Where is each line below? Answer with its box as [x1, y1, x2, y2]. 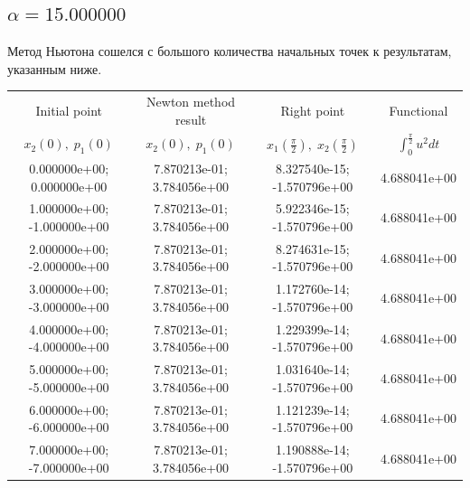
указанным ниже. [7, 59, 102, 78]
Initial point [35, 100, 102, 119]
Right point [280, 100, 345, 119]
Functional [389, 100, 448, 119]
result [174, 109, 207, 128]
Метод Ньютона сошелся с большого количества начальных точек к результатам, [7, 42, 452, 61]
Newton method [146, 92, 236, 111]
